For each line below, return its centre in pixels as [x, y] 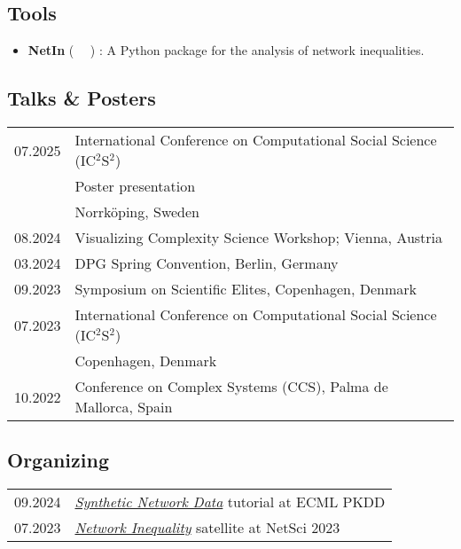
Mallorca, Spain [124, 407]
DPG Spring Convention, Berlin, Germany [207, 263]
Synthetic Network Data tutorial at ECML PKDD [230, 502]
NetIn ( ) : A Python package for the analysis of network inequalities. [226, 50]
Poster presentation [135, 186]
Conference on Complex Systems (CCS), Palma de [231, 386]
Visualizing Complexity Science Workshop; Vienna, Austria [259, 237]
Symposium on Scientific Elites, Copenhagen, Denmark [246, 289]
